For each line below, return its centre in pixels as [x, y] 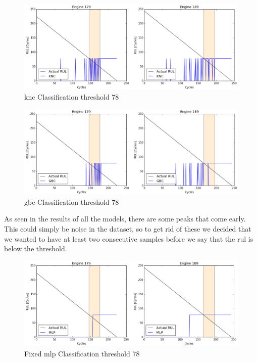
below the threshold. [36, 248]
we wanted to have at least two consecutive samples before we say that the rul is [129, 238]
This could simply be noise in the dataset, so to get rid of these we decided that [128, 229]
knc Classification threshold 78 [72, 96]
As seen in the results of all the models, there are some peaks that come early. [125, 219]
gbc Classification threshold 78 [72, 201]
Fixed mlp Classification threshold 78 [82, 353]
